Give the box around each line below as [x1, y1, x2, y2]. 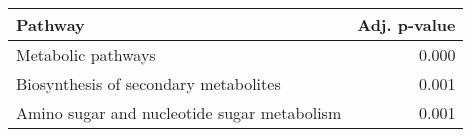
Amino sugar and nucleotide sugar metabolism [16, 101, 342, 124]
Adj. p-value [357, 13, 456, 36]
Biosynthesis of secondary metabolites [16, 72, 281, 95]
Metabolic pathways [16, 43, 156, 66]
